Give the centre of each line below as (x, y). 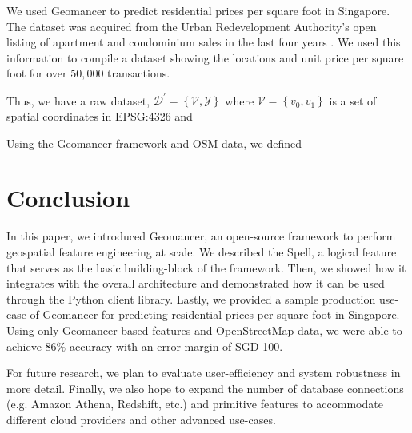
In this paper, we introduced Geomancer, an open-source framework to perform (201, 236)
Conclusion (68, 198)
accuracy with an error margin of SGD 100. (176, 346)
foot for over (37, 73)
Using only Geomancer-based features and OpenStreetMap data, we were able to (204, 330)
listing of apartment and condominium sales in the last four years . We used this (204, 42)
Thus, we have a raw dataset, (78, 100)
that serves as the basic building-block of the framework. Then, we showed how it (206, 267)
